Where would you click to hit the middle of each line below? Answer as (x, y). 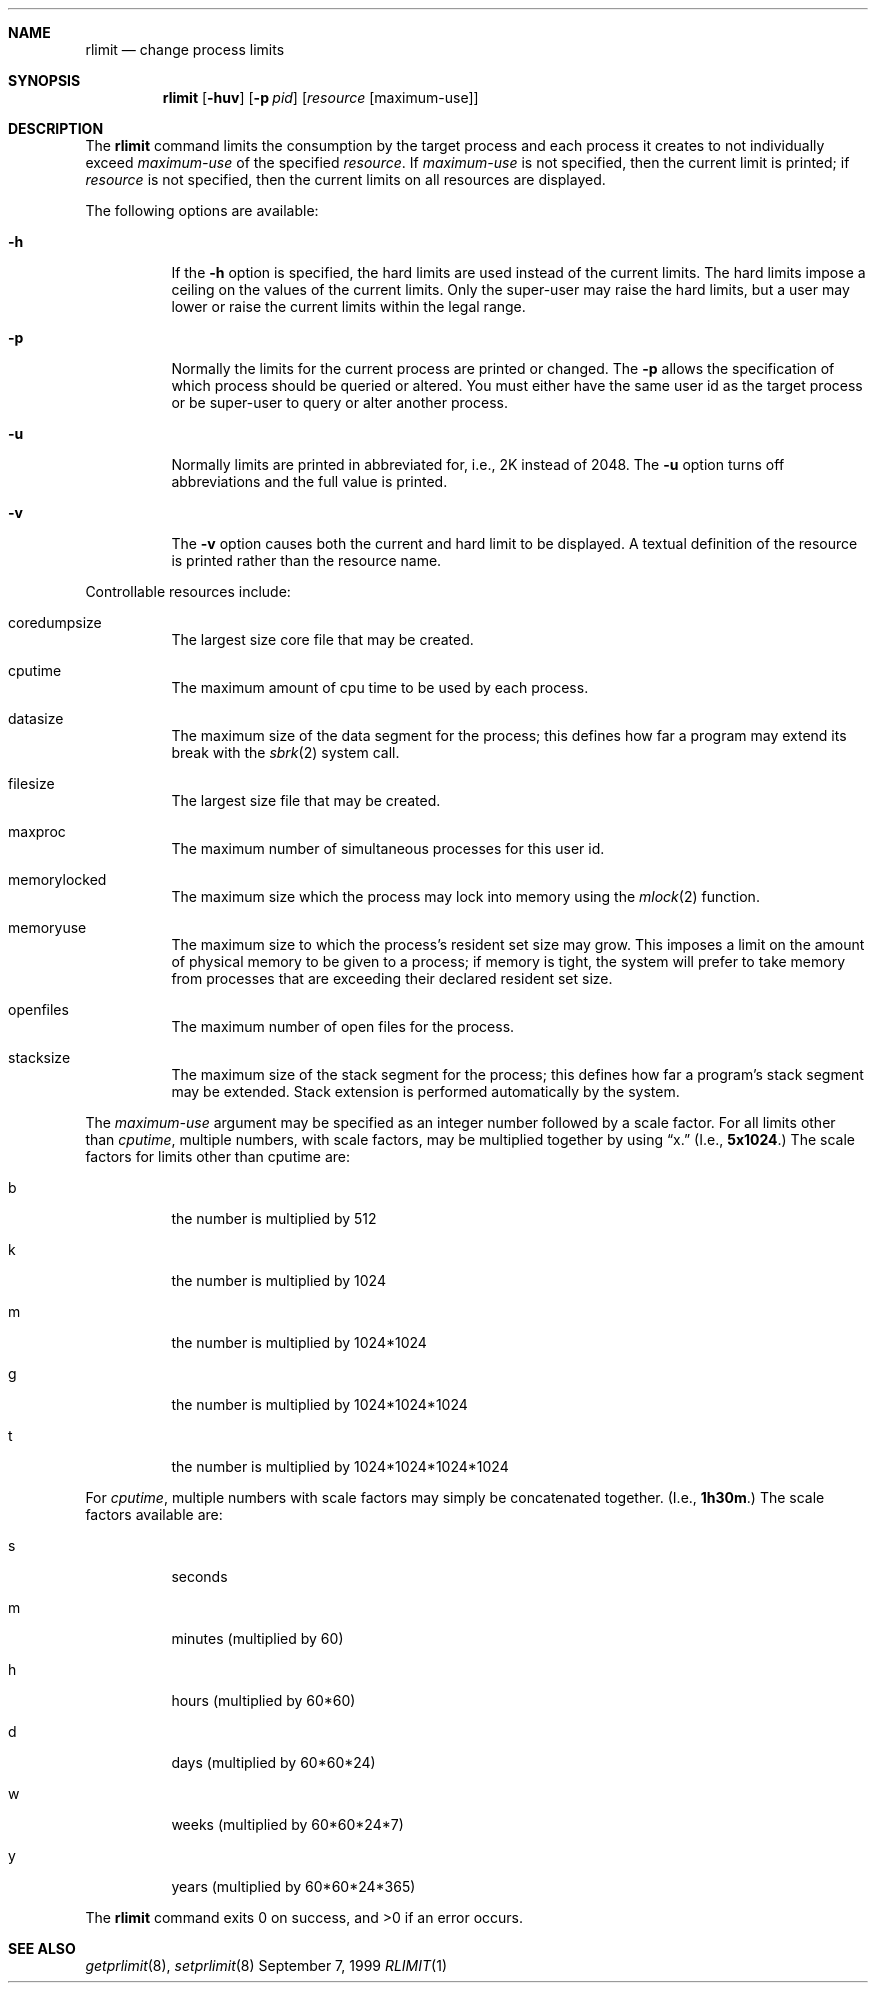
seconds (199, 1576)
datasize (36, 718)
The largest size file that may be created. (306, 800)
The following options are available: (202, 210)
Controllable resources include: (188, 591)
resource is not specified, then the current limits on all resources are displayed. (345, 179)
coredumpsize (55, 622)
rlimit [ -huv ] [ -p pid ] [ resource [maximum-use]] (320, 97)
